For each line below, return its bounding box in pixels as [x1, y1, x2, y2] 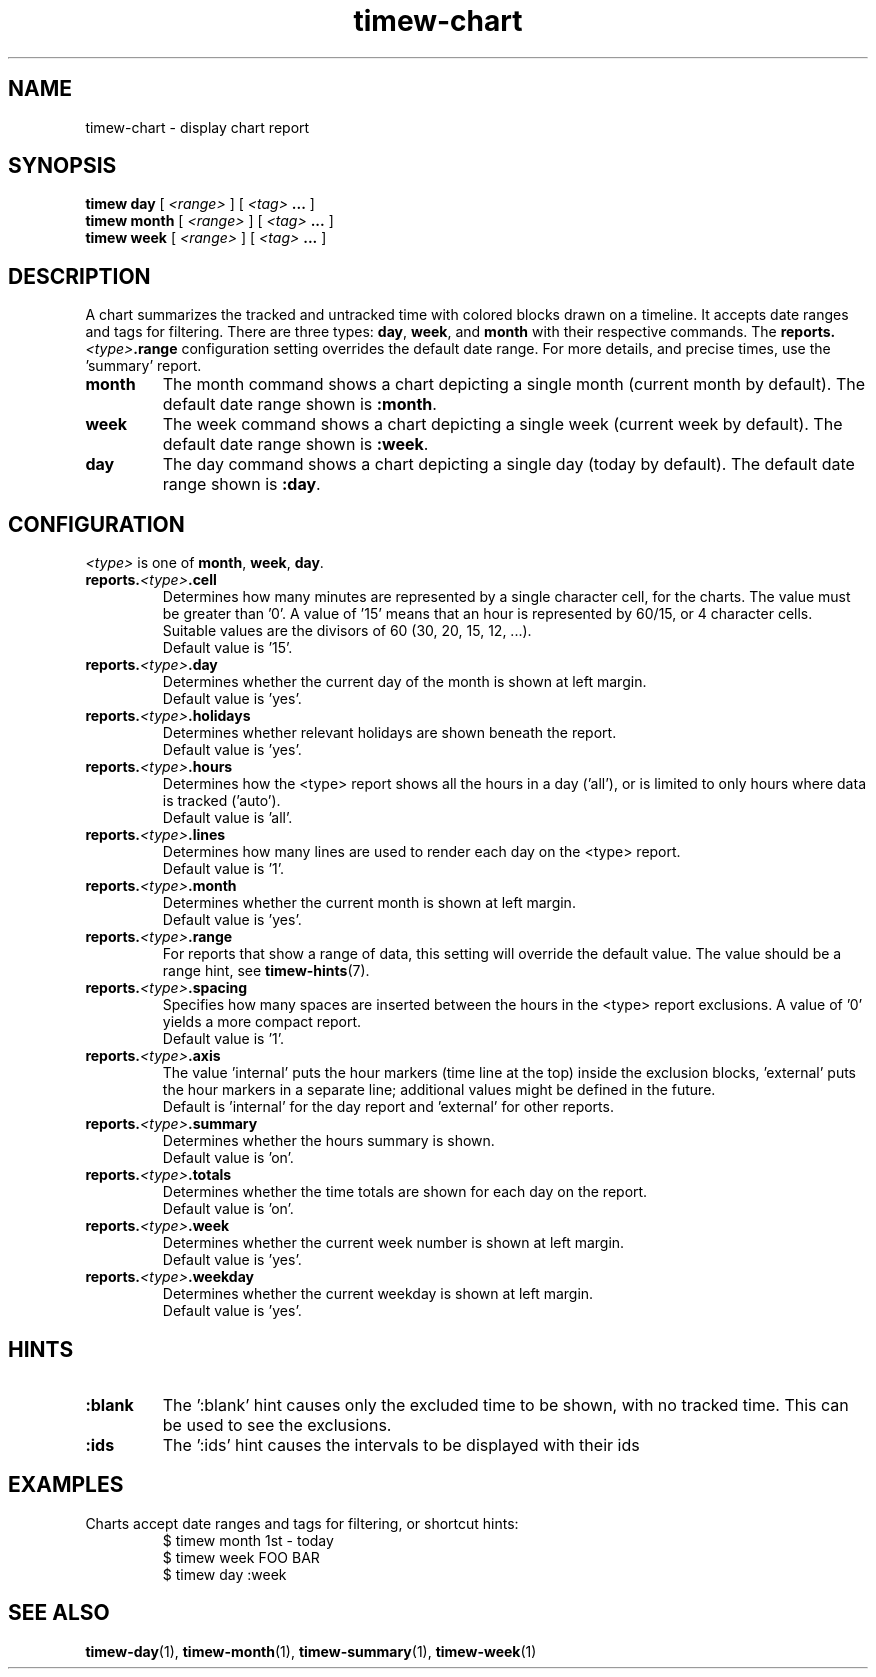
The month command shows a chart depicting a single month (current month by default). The [162, 374, 866, 395]
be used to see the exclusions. [162, 1414, 392, 1435]
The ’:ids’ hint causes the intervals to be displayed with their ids [162, 1434, 640, 1455]
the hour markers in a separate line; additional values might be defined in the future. [162, 1081, 716, 1099]
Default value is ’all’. [162, 809, 293, 827]
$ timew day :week [162, 1565, 287, 1583]
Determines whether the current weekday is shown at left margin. [162, 1285, 594, 1303]
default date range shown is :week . [162, 434, 429, 455]
